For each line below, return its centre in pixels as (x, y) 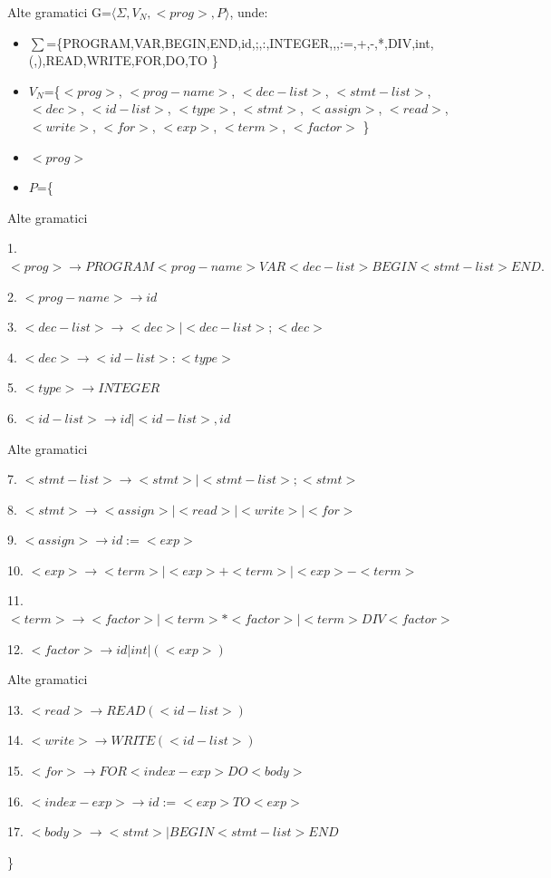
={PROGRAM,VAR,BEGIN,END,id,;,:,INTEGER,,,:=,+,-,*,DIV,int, (240, 42)
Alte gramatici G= (59, 12)
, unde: (249, 12)
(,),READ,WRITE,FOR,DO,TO (118, 60)
